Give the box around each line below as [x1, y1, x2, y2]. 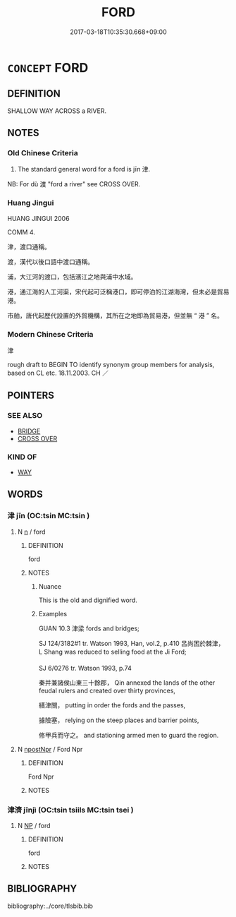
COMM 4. [7, 227, 35, 236]
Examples [38, 609, 68, 618]
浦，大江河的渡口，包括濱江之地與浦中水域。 [7, 272, 137, 281]
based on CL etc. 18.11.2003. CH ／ [7, 368, 109, 378]
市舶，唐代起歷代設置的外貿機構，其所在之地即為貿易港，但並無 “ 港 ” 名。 [7, 311, 224, 320]
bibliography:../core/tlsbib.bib [7, 901, 94, 910]
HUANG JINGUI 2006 [7, 214, 70, 222]
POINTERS [7, 390, 55, 402]
